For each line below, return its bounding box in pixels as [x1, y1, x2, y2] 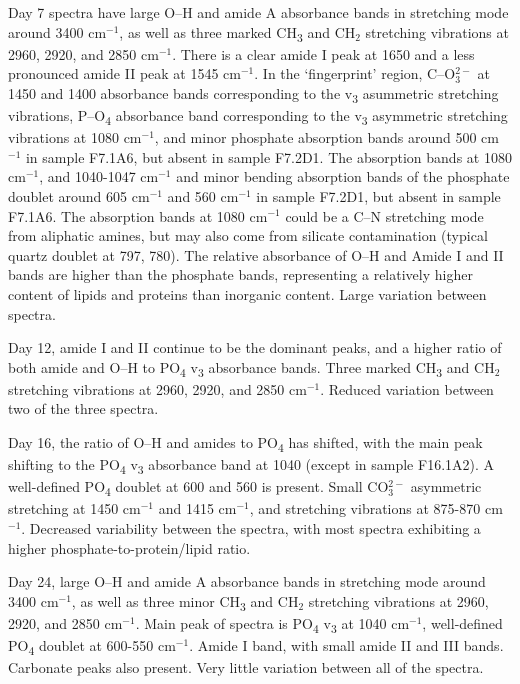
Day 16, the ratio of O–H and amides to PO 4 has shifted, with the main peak [8, 432, 483, 455]
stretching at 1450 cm [8, 498, 141, 519]
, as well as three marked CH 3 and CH [119, 21, 356, 45]
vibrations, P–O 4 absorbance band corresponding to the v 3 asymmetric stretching [8, 105, 508, 128]
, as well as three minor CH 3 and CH [71, 590, 299, 614]
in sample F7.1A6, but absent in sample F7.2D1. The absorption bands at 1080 [25, 146, 512, 167]
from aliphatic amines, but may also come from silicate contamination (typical [8, 225, 488, 246]
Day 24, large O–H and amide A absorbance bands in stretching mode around [8, 571, 486, 592]
